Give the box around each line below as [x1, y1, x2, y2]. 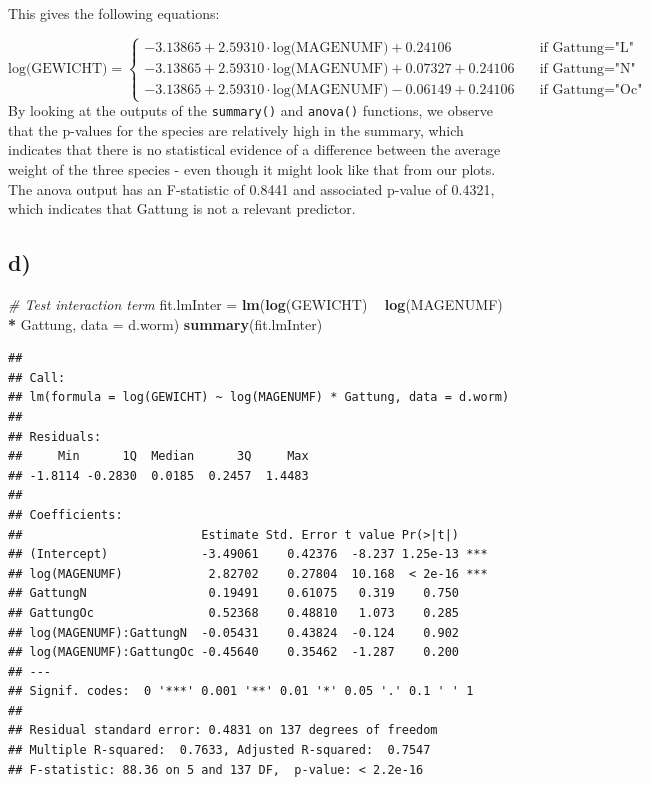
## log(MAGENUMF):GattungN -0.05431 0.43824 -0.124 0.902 [8, 625, 460, 640]
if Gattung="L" [539, 40, 635, 55]
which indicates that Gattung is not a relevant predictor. [8, 198, 356, 219]
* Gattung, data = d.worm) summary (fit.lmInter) [8, 313, 323, 334]
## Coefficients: [8, 507, 123, 522]
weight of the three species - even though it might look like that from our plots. [8, 159, 496, 180]
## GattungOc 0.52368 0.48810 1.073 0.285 [8, 605, 460, 620]
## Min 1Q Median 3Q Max [8, 449, 309, 464]
